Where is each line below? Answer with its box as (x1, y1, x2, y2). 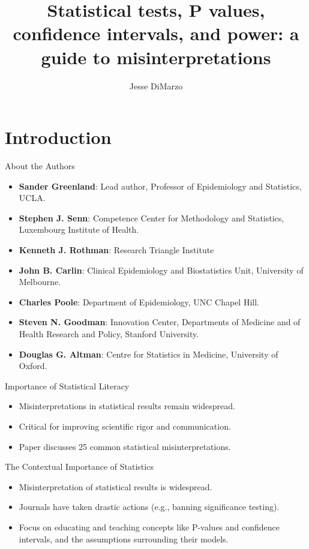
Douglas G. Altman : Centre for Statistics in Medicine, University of (19, 347, 278, 360)
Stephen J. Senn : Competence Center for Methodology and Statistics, (19, 211, 284, 224)
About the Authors (5, 160, 75, 172)
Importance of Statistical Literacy (5, 379, 130, 392)
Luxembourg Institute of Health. (19, 223, 139, 236)
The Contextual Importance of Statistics (5, 460, 154, 473)
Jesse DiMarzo (129, 79, 183, 92)
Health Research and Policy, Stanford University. (19, 327, 199, 340)
